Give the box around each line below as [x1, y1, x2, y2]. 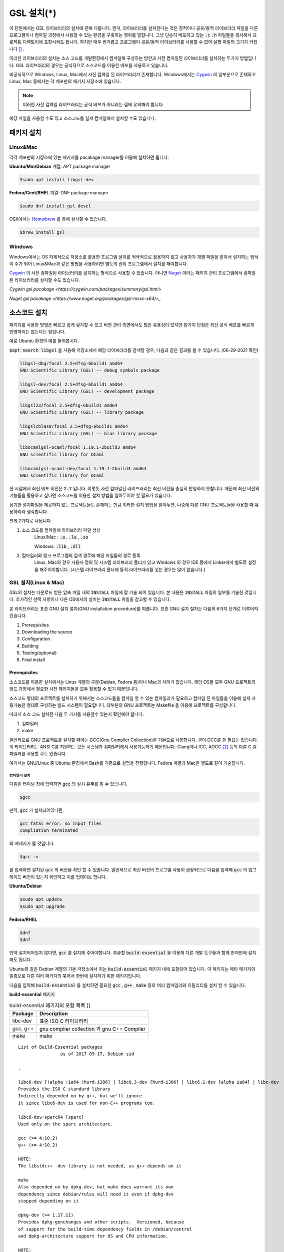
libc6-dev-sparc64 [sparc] [18, 1114, 84, 1120]
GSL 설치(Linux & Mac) [9, 579, 64, 586]
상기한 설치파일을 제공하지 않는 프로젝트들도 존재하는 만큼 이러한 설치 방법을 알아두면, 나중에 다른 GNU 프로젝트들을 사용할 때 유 [9, 501, 259, 508]
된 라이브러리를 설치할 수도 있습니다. [9, 277, 80, 283]
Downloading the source [21, 629, 72, 635]
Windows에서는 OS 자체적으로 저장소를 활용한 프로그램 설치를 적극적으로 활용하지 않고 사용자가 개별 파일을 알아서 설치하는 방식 [9, 253, 258, 260]
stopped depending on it [18, 1198, 79, 1204]
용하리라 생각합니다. [9, 509, 48, 515]
